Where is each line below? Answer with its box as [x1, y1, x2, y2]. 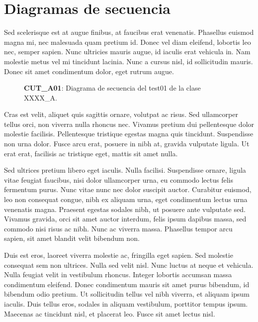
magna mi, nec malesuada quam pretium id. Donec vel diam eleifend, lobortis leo [4, 36, 251, 47]
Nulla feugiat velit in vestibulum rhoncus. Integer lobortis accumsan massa [4, 269, 232, 280]
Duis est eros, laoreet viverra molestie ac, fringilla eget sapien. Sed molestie [4, 250, 233, 260]
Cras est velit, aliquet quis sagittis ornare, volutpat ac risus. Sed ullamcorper [4, 109, 238, 119]
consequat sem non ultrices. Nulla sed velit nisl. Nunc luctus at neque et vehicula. [4, 259, 254, 270]
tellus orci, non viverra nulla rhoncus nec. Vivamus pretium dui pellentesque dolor [4, 118, 255, 129]
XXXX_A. [24, 92, 57, 103]
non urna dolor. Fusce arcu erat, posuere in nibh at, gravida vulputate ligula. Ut [4, 138, 250, 149]
